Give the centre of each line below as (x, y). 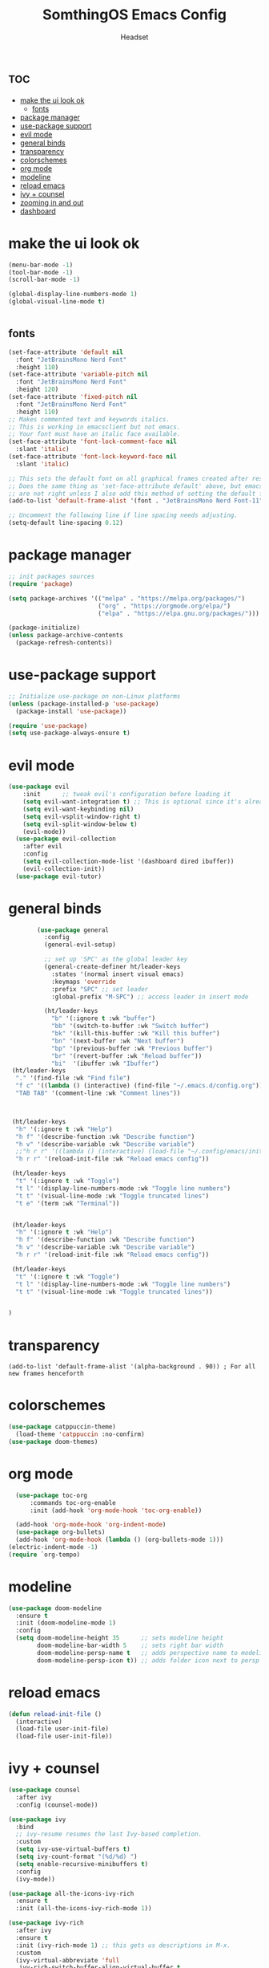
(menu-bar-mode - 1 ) (41, 265)
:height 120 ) (37, 390)
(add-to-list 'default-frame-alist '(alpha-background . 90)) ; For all (132, 1367)
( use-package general (73, 930)
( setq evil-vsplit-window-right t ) (82, 816)
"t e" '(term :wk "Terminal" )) (68, 1203)
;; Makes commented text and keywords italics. (89, 419)
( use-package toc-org (52, 1495)
